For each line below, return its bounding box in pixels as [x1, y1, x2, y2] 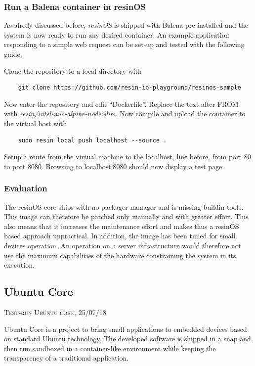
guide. [4, 49, 22, 59]
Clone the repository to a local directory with [4, 65, 142, 76]
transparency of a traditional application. [4, 353, 129, 363]
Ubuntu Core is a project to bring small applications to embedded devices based [4, 323, 247, 334]
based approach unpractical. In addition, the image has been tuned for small [4, 230, 236, 241]
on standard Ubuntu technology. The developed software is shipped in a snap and [4, 333, 251, 344]
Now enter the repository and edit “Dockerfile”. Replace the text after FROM [4, 98, 239, 109]
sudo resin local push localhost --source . [18, 137, 167, 144]
